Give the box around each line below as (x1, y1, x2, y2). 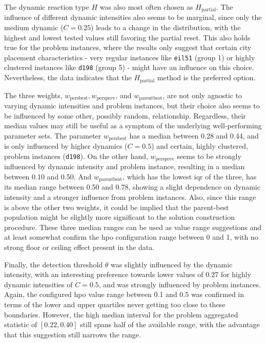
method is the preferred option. (157, 72, 256, 83)
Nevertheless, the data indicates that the (4, 72, 132, 83)
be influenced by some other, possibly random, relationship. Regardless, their (4, 110, 246, 121)
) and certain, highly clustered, (151, 141, 248, 151)
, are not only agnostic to (162, 89, 242, 100)
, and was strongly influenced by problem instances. (98, 279, 261, 289)
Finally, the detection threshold (4, 259, 103, 269)
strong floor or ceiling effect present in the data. (4, 241, 155, 252)
